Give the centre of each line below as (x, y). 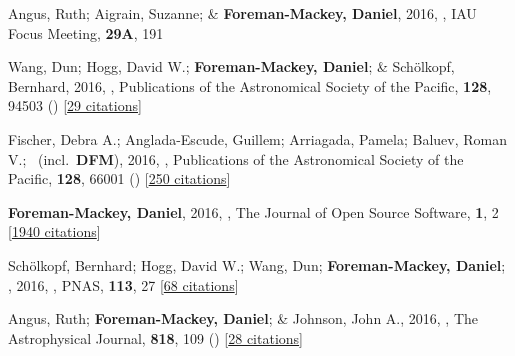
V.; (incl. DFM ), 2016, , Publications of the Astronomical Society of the (236, 158)
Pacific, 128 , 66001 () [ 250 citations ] (119, 178)
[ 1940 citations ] (54, 231)
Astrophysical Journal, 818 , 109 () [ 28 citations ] (155, 337)
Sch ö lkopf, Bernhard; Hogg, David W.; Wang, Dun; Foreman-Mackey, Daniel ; (257, 264)
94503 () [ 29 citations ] (75, 105)
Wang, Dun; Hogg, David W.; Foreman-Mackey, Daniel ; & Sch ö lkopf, (231, 66)
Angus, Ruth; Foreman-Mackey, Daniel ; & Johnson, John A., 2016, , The (243, 318)
